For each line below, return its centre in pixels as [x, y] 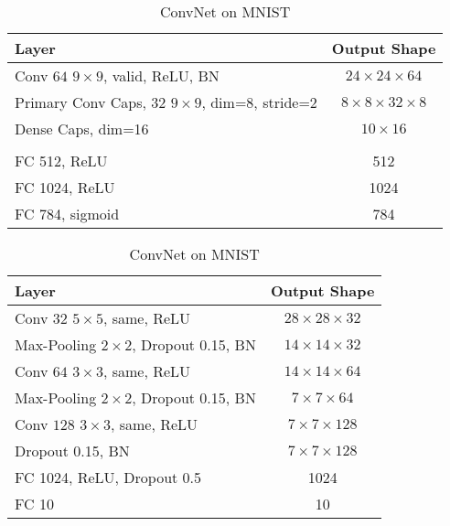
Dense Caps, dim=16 [82, 129]
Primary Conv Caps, [80, 102]
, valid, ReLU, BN [161, 75]
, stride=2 [285, 102]
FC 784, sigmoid [67, 214]
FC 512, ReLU [61, 161]
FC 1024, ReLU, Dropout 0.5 [108, 477]
